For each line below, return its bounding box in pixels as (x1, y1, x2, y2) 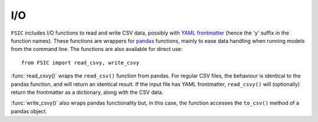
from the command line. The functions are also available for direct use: (11, 46, 183, 53)
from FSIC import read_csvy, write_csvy (21, 59, 140, 66)
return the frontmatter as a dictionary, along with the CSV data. (11, 89, 164, 96)
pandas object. (11, 107, 47, 114)
